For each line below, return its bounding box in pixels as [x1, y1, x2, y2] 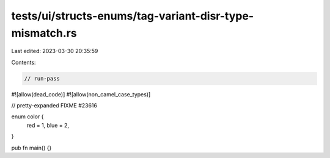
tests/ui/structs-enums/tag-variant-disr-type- [11, 9, 254, 23]
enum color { [11, 113, 44, 120]
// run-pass [24, 75, 61, 82]
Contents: [11, 59, 36, 66]
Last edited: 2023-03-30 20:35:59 [11, 48, 98, 55]
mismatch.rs [11, 26, 77, 40]
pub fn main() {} [11, 144, 52, 151]
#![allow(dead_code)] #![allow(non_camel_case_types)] [11, 90, 151, 98]
